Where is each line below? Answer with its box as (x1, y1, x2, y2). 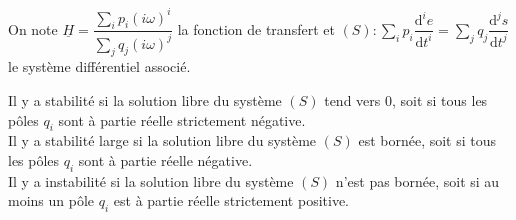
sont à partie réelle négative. (78, 150, 253, 171)
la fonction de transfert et (177, 18, 335, 39)
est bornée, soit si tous (358, 130, 497, 151)
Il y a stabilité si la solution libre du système (8, 90, 282, 111)
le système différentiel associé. (8, 56, 191, 77)
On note (8, 18, 58, 39)
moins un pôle (8, 190, 95, 211)
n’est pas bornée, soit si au (335, 170, 500, 191)
